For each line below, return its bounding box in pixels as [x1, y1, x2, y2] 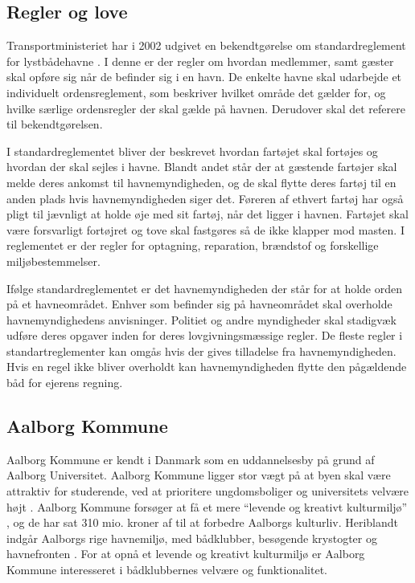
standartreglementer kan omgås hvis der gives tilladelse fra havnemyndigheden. [6, 342, 397, 359]
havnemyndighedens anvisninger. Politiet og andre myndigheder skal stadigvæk [6, 311, 397, 328]
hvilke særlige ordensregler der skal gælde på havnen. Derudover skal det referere [6, 100, 405, 116]
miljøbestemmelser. [6, 252, 101, 269]
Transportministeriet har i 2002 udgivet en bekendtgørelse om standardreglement [6, 37, 406, 54]
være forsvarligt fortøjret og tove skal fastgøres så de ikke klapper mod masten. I [6, 221, 405, 238]
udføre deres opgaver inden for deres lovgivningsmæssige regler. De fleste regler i [6, 327, 403, 344]
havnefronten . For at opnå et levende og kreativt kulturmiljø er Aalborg [6, 545, 365, 562]
